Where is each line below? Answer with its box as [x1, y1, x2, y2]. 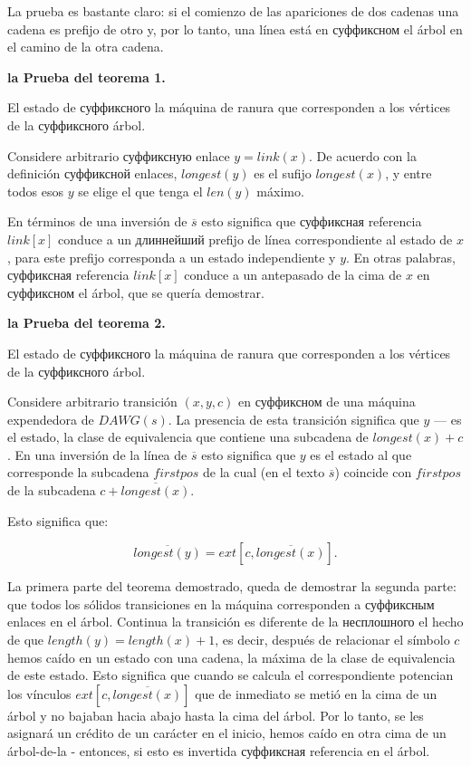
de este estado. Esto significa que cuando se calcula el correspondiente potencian [7, 665, 454, 685]
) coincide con [334, 463, 412, 482]
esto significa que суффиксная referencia [201, 212, 422, 231]
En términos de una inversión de [7, 212, 187, 231]
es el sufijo [254, 164, 312, 183]
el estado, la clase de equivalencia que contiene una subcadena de [7, 427, 369, 446]
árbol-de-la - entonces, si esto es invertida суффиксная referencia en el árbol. [7, 742, 430, 760]
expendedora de [7, 409, 94, 428]
